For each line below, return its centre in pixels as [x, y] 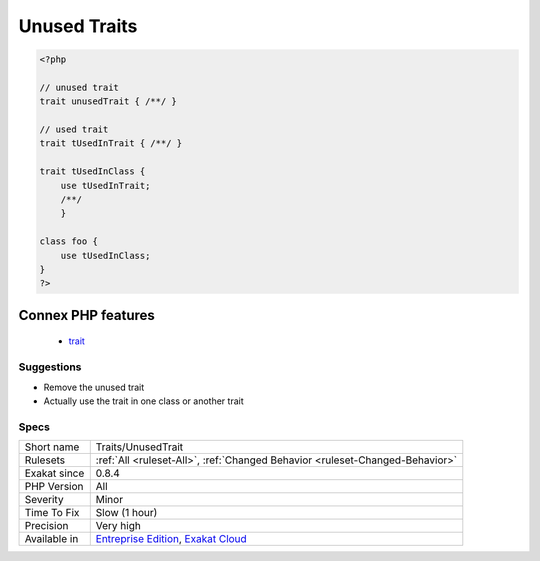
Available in [51, 539]
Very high [118, 526]
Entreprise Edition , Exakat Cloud [171, 539]
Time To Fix [52, 513]
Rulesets [44, 460]
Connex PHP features [86, 315]
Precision [46, 526]
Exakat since [54, 473]
